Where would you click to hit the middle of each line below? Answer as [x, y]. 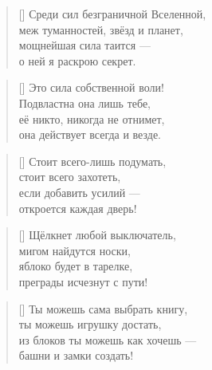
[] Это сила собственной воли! [91, 87]
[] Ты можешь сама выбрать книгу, [103, 308]
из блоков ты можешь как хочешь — [108, 339]
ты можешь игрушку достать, [90, 324]
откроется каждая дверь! [78, 208]
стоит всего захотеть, [70, 177]
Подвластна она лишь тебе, [85, 102]
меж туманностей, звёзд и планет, [101, 29]
